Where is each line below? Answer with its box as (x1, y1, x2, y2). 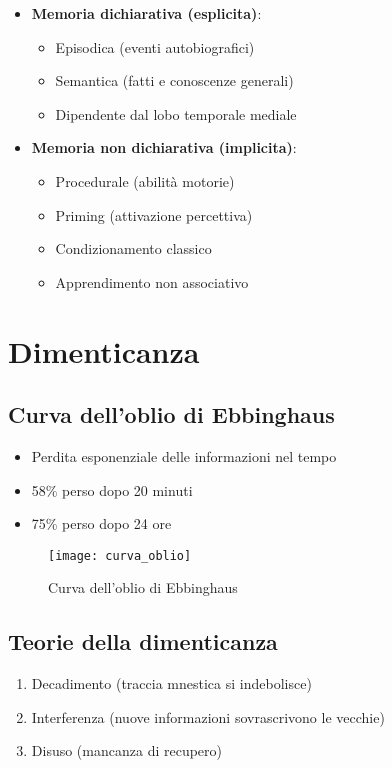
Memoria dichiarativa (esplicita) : (31, 3, 262, 23)
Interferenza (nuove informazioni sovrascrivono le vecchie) (31, 706, 385, 727)
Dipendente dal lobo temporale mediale (55, 103, 297, 124)
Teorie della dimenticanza (8, 626, 278, 657)
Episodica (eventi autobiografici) (55, 36, 255, 57)
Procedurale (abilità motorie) (55, 170, 235, 191)
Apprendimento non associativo (55, 271, 249, 292)
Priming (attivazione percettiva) (55, 204, 253, 225)
